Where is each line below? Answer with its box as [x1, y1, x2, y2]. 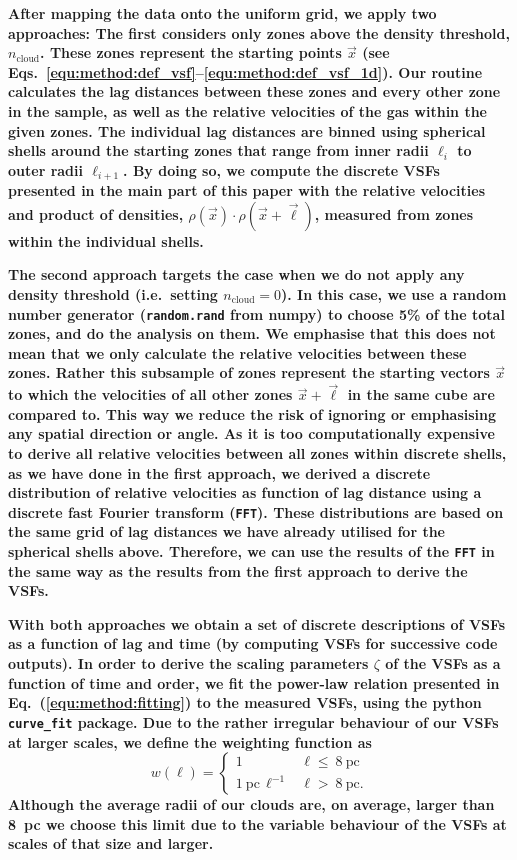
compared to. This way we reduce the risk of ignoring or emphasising [8, 403, 497, 424]
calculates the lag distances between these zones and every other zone [8, 81, 501, 102]
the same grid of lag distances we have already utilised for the [8, 521, 445, 542]
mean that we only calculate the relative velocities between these [8, 342, 467, 363]
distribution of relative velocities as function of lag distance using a [8, 482, 482, 503]
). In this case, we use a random [281, 283, 507, 304]
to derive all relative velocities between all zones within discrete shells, [8, 443, 507, 464]
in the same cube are [347, 384, 495, 405]
